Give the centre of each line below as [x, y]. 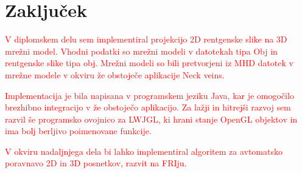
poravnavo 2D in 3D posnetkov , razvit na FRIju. [96, 163]
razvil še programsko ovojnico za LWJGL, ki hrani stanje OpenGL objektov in [151, 119]
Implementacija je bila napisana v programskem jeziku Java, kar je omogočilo [149, 95]
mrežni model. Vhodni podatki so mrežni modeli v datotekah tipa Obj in [141, 51]
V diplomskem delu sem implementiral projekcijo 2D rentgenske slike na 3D [146, 39]
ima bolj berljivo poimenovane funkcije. [78, 131]
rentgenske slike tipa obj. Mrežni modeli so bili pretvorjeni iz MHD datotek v [149, 63]
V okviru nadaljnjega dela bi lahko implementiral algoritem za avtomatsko [144, 151]
